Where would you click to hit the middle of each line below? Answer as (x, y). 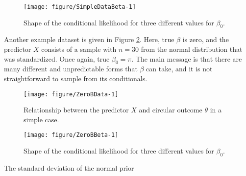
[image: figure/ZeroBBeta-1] (71, 135)
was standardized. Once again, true (57, 58)
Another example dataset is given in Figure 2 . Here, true (89, 39)
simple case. (41, 119)
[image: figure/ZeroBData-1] (71, 94)
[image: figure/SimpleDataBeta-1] (80, 7)
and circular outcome (171, 110)
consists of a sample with (79, 49)
